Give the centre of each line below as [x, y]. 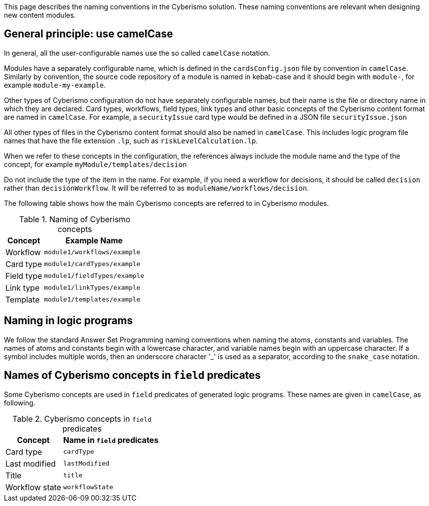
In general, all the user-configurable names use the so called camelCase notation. [137, 53]
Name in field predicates [111, 440]
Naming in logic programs [68, 321]
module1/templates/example [92, 300]
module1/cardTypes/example [92, 264]
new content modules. [40, 15]
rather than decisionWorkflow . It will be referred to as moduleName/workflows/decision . [156, 188]
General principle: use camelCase [89, 34]
